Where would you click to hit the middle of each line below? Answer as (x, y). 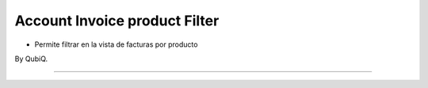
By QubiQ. (31, 59)
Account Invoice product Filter (117, 21)
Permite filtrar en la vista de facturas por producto (116, 44)
